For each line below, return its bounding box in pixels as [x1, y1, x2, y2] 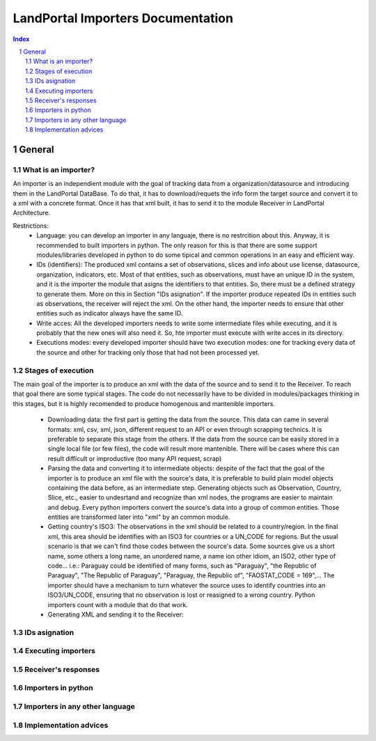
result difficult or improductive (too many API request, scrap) [47, 454, 222, 462]
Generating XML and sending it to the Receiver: [47, 610, 184, 618]
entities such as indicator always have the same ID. [36, 309, 183, 318]
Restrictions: [13, 221, 49, 230]
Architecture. [13, 209, 51, 217]
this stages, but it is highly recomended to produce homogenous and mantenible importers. [13, 399, 275, 407]
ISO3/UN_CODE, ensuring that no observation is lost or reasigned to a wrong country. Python [47, 591, 315, 599]
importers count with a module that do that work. [47, 600, 188, 609]
